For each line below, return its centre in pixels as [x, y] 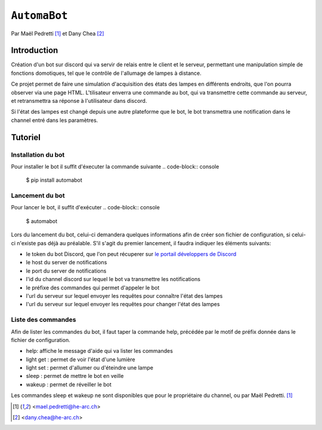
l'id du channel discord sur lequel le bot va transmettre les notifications [113, 279]
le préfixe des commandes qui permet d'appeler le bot [93, 288]
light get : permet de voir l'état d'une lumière [80, 359]
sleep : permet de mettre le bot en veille [75, 376]
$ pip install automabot [54, 180]
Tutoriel [26, 137]
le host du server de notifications [66, 263]
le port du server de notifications [66, 271]
